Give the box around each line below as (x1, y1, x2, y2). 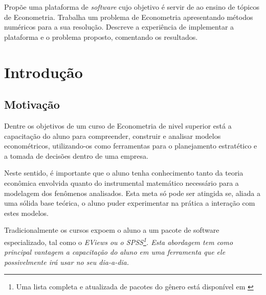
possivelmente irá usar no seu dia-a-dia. (4, 256, 129, 267)
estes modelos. (4, 207, 49, 218)
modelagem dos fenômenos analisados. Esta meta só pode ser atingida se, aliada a (4, 187, 260, 198)
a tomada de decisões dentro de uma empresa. (4, 150, 148, 161)
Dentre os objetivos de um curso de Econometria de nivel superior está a (4, 120, 232, 131)
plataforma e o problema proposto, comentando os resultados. (4, 31, 198, 42)
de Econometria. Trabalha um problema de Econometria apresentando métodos (4, 11, 253, 22)
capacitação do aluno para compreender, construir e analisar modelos (4, 130, 221, 141)
